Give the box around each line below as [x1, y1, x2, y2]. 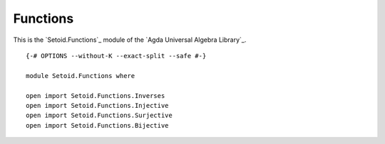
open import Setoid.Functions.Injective [26, 101, 169, 109]
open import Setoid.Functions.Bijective [26, 121, 169, 129]
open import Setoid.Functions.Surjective [26, 111, 173, 120]
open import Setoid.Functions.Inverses [26, 92, 165, 99]
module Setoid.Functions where [26, 72, 135, 79]
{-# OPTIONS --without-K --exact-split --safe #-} [26, 52, 207, 60]
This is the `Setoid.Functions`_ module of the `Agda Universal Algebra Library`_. [13, 35, 247, 44]
